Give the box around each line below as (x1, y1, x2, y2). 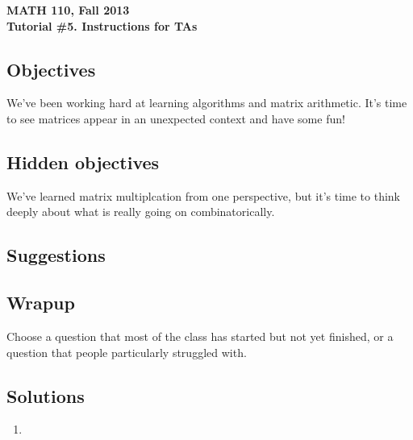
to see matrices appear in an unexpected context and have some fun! (6, 110, 345, 127)
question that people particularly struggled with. (6, 343, 247, 360)
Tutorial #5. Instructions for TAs (6, 17, 198, 34)
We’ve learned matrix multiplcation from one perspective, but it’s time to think (6, 187, 400, 204)
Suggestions (6, 243, 106, 268)
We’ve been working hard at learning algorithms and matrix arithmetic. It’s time (6, 94, 407, 111)
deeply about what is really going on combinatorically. (6, 203, 275, 220)
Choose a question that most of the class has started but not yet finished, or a (6, 327, 394, 344)
